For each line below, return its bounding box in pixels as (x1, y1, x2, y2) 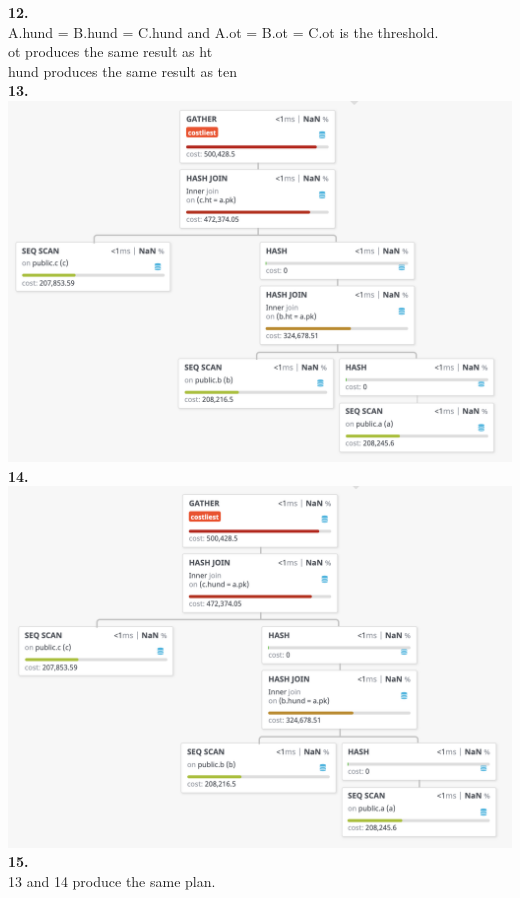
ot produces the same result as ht (8, 41, 213, 62)
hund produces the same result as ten (8, 60, 238, 81)
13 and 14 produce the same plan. (8, 870, 216, 891)
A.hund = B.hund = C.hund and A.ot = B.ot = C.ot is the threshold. (8, 21, 439, 42)
